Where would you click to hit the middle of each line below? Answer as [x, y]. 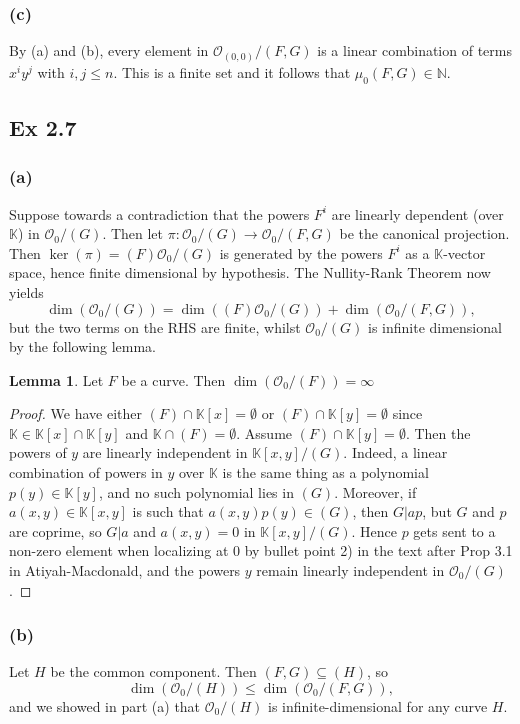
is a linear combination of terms [414, 50]
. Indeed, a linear [395, 452]
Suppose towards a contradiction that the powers [159, 213]
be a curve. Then [173, 379]
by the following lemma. [82, 346]
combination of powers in [86, 472]
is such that [168, 511]
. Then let [133, 233]
